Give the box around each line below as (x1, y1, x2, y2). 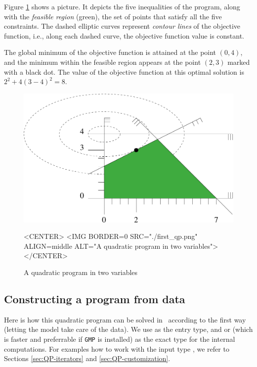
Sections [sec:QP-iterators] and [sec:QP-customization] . (4, 353, 171, 364)
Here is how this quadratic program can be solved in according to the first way (4, 314, 246, 324)
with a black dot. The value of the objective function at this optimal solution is (4, 66, 244, 77)
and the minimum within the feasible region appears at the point (4, 56, 201, 67)
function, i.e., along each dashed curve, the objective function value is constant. (4, 30, 245, 41)
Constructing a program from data (4, 291, 185, 306)
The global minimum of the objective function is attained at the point (4, 47, 216, 57)
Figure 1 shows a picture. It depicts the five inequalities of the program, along (4, 1, 240, 11)
